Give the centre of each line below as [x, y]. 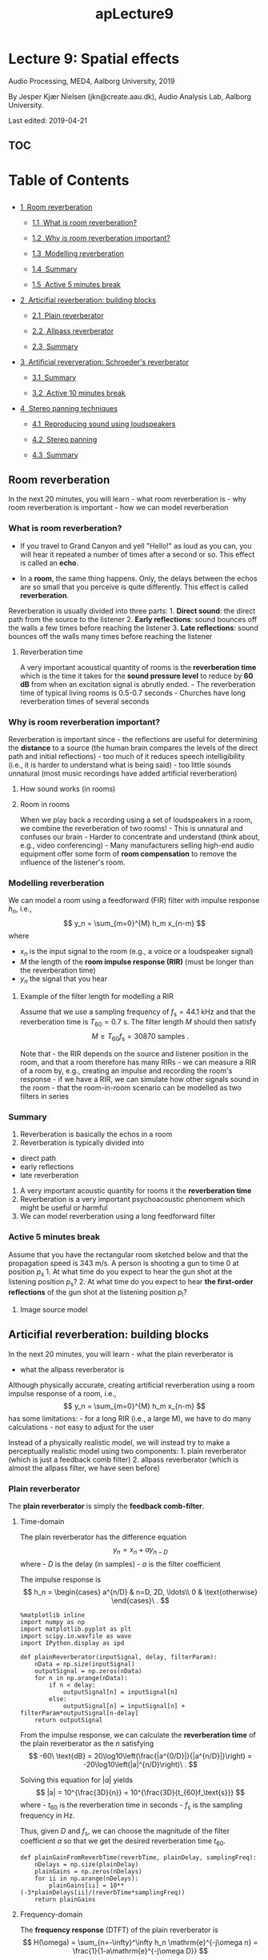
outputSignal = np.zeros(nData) [88, 1671]
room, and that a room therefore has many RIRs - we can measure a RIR [138, 1062]
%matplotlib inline [52, 1615]
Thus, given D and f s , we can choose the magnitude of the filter [125, 1832]
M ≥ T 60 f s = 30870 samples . [140, 1037]
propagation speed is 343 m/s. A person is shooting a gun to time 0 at [124, 1263]
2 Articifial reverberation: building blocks [88, 300]
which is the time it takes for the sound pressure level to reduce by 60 [136, 676]
